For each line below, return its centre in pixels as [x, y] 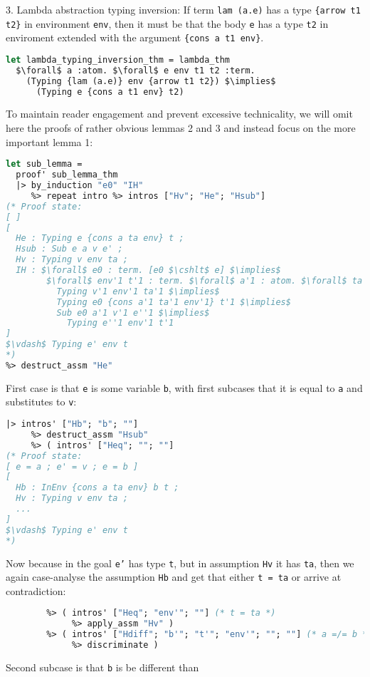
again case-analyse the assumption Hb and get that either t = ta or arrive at [174, 577]
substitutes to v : [41, 402]
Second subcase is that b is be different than [102, 667]
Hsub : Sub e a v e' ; [69, 249]
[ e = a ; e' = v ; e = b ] [72, 466]
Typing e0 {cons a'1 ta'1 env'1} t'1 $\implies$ [174, 302]
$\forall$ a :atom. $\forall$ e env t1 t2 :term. [136, 70]
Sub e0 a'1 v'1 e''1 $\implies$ [133, 312]
